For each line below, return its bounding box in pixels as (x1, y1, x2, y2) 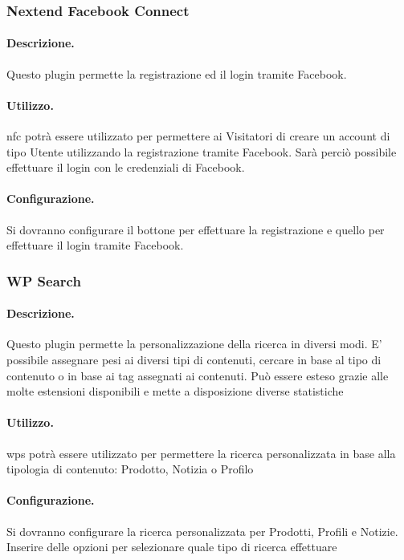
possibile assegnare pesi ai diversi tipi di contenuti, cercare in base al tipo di (6, 351, 382, 368)
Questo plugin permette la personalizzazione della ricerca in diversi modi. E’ (6, 335, 382, 352)
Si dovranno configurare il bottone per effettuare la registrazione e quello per (6, 221, 385, 237)
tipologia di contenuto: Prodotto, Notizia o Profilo (6, 461, 254, 477)
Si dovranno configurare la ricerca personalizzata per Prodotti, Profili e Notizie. (6, 522, 398, 539)
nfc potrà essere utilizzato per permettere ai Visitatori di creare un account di (6, 128, 390, 144)
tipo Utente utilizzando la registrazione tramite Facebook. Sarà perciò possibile (6, 143, 397, 160)
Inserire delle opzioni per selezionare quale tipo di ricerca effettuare (6, 538, 337, 555)
